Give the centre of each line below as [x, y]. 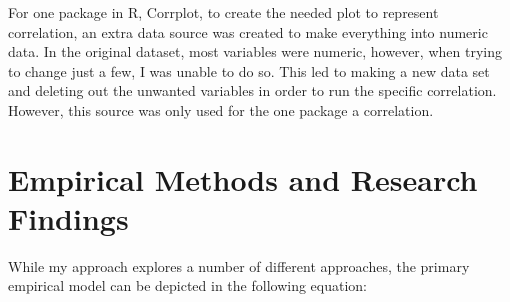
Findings [68, 217]
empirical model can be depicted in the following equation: [188, 285]
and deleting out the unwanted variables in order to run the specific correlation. [252, 90]
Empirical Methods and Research [243, 178]
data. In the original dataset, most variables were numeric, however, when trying [255, 51]
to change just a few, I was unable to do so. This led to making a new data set [249, 70]
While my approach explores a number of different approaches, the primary [239, 265]
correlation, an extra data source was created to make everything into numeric [248, 31]
